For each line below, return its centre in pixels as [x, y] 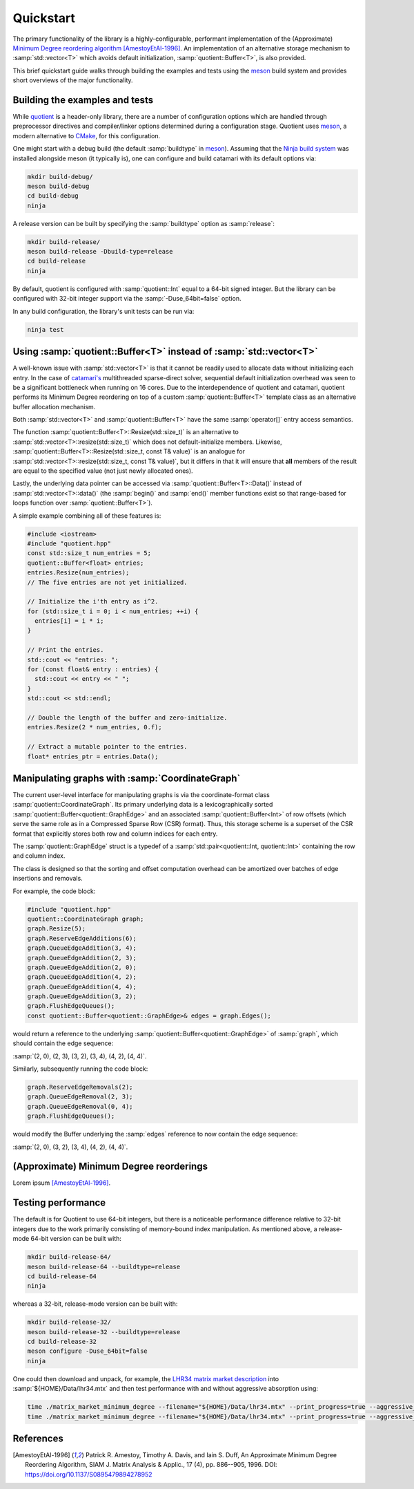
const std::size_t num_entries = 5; [89, 553]
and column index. [39, 856]
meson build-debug [58, 186]
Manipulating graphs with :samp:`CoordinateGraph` [127, 778]
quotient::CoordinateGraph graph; [86, 919]
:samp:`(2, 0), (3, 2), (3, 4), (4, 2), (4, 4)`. [70, 1147]
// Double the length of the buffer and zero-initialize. [127, 718]
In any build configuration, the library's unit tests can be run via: [103, 311]
